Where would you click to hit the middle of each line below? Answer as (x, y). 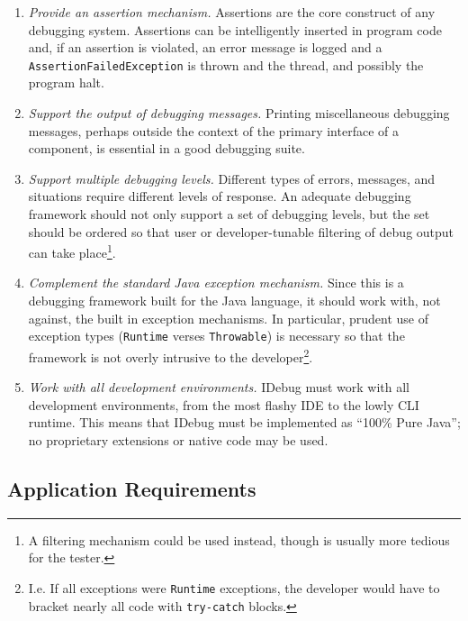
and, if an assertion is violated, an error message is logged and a (205, 47)
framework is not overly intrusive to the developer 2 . (171, 355)
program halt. (66, 82)
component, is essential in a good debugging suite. (166, 148)
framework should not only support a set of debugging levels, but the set (229, 214)
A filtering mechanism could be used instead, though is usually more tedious (239, 539)
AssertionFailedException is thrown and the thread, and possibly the (226, 64)
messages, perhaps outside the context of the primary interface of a (213, 130)
